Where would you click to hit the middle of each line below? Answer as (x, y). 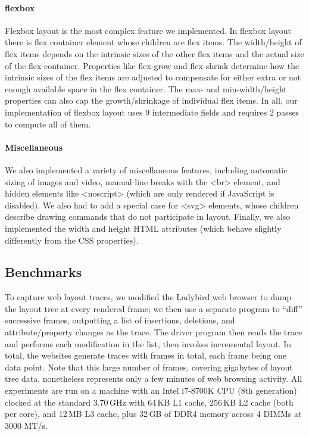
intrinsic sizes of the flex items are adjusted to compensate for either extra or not (153, 77)
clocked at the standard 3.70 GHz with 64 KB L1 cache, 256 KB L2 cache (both (149, 402)
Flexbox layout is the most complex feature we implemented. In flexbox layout (148, 30)
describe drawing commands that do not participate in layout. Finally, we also (148, 217)
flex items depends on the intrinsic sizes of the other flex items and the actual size (154, 53)
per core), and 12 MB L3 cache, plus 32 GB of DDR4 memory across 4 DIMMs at (153, 414)
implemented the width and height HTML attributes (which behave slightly (143, 228)
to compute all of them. (48, 124)
